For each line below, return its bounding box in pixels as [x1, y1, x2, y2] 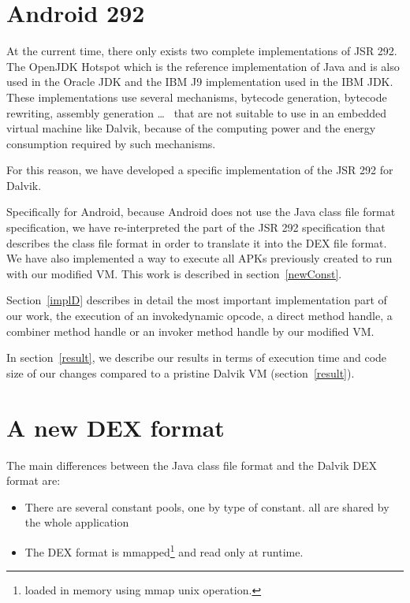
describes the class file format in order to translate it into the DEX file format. [6, 234, 387, 251]
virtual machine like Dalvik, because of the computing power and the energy [6, 120, 376, 136]
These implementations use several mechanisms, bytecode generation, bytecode [6, 88, 387, 105]
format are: [6, 472, 61, 489]
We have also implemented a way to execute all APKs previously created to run [6, 250, 393, 266]
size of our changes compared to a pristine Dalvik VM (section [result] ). [6, 364, 355, 381]
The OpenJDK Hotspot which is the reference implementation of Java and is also [6, 58, 400, 74]
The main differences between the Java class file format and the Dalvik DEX [6, 456, 378, 473]
